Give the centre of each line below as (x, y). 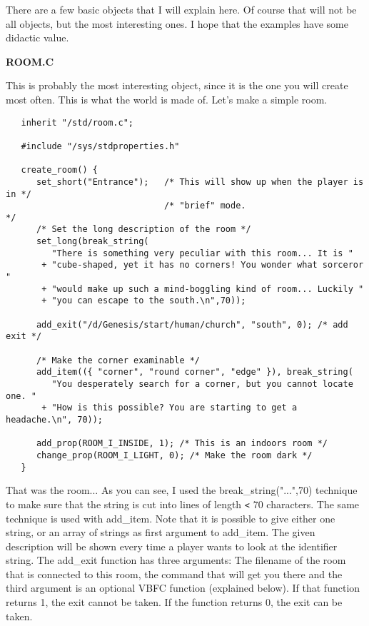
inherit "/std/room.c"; (77, 122)
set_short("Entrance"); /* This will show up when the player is (200, 182)
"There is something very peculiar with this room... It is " (202, 253)
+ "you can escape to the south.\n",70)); (144, 301)
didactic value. (37, 37)
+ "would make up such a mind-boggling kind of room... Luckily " (203, 289)
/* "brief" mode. (205, 206)
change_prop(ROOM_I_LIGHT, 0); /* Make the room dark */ (174, 455)
